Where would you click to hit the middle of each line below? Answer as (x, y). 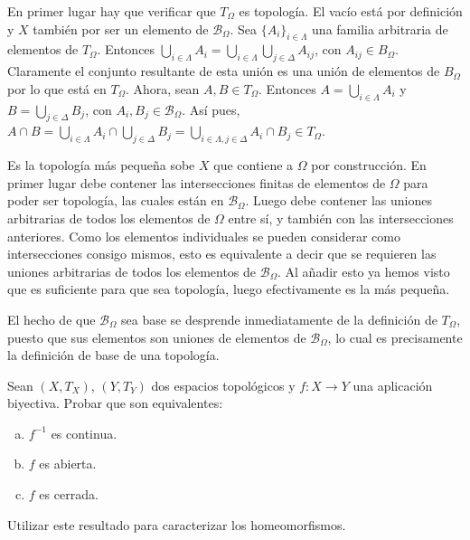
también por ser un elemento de (121, 28)
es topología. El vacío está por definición (351, 11)
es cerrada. (69, 494)
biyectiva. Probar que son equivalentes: (115, 403)
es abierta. (68, 464)
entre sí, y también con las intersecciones (341, 218)
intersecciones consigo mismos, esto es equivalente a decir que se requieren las (222, 254)
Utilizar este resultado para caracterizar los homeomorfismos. (177, 524)
